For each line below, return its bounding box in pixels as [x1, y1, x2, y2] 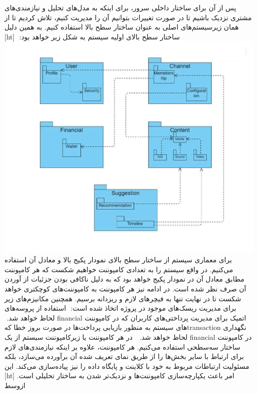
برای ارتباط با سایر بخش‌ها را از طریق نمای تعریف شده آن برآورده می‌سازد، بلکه [4, 351, 244, 361]
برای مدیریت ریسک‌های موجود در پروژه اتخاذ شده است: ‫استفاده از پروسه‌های [4, 303, 236, 313]
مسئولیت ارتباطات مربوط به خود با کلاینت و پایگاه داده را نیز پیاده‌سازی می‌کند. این [4, 360, 250, 371]
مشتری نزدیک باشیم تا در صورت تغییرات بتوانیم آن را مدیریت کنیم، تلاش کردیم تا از [4, 12, 252, 22]
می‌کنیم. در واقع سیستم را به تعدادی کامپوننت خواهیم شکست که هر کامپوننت [4, 264, 233, 274]
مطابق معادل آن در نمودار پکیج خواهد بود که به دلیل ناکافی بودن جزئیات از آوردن [4, 274, 245, 284]
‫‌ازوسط [4, 380, 26, 390]
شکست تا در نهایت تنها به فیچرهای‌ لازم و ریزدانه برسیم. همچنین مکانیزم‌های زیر [4, 293, 241, 303]
